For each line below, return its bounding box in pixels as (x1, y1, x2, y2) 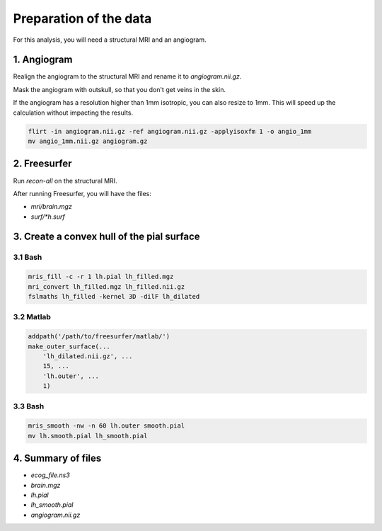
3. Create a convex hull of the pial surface (13, 231, 201, 243)
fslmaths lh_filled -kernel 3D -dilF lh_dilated (28, 292, 200, 301)
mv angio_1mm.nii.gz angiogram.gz (28, 137, 148, 145)
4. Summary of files (13, 452, 102, 464)
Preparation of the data (13, 11, 152, 26)
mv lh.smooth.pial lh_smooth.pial (28, 432, 148, 440)
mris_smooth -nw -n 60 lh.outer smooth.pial (28, 422, 185, 430)
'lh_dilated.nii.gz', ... (42, 352, 133, 360)
